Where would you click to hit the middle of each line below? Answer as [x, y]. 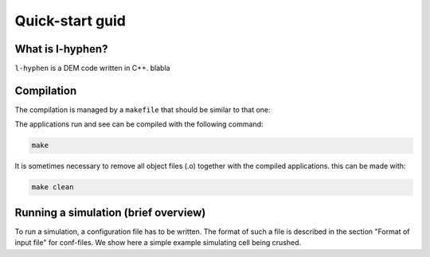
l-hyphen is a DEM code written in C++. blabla [92, 68]
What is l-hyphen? [61, 49]
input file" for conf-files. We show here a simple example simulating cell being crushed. [158, 243]
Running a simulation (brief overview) [110, 212]
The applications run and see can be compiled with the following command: [139, 124]
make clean [53, 187]
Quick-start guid [70, 21]
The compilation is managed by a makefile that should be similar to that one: [143, 109]
